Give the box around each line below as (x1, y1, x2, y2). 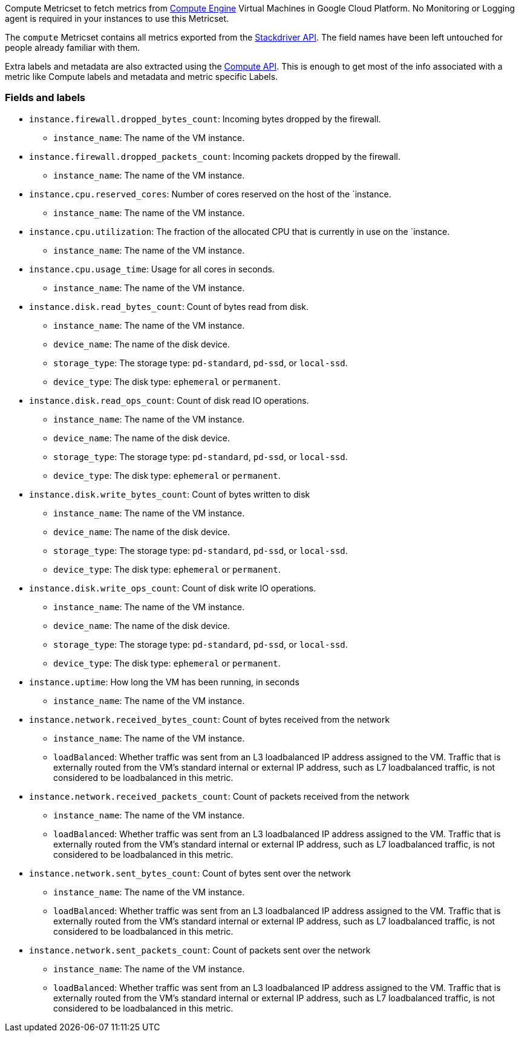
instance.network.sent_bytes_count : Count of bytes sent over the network (29, 867, 351, 878)
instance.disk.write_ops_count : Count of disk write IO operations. (29, 582, 316, 593)
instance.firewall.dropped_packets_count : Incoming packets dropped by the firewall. (29, 151, 400, 162)
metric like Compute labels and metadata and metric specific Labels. (5, 71, 278, 82)
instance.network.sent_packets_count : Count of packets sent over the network (29, 944, 371, 955)
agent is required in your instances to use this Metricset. (5, 13, 229, 24)
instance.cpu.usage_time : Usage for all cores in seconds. (29, 263, 275, 274)
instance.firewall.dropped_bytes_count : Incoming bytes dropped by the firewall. (29, 113, 381, 124)
